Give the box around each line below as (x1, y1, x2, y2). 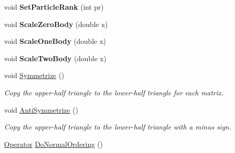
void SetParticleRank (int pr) (4, 2, 104, 12)
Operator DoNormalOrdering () (4, 138, 103, 149)
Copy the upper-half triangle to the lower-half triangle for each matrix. (4, 87, 224, 97)
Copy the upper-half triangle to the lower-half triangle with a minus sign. (4, 121, 231, 132)
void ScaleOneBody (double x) (4, 36, 107, 46)
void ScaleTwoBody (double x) (4, 53, 107, 63)
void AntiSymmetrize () (4, 104, 79, 115)
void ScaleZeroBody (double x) (4, 18, 108, 29)
